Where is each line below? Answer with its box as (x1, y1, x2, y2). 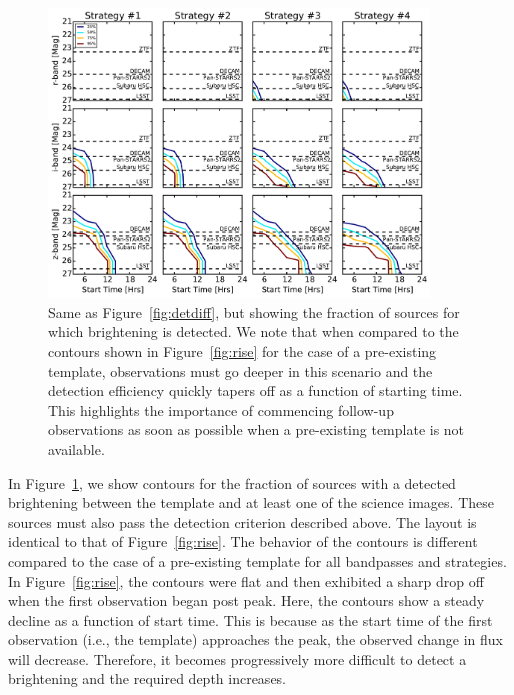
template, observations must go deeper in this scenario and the (48, 360, 433, 381)
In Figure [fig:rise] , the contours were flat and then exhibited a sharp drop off (8, 570, 484, 591)
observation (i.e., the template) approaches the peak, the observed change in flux (8, 629, 504, 650)
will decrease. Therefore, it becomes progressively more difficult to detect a (8, 648, 467, 669)
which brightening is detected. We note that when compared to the (48, 321, 459, 342)
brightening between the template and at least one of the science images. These (8, 492, 494, 513)
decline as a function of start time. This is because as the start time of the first (8, 609, 493, 630)
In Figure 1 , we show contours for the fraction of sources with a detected (8, 472, 456, 493)
